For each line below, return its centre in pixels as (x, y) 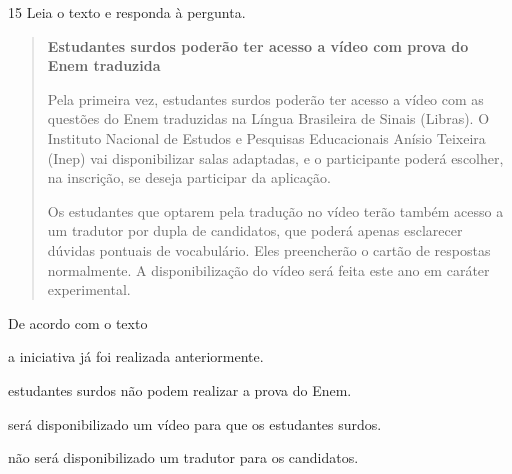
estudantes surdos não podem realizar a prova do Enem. (180, 389)
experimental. (89, 289)
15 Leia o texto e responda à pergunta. (127, 12)
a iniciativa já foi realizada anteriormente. (136, 356)
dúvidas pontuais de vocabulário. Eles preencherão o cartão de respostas (269, 249)
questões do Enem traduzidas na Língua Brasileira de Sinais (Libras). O (268, 118)
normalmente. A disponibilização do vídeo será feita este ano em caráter (268, 269)
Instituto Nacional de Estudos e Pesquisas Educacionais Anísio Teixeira (266, 137)
